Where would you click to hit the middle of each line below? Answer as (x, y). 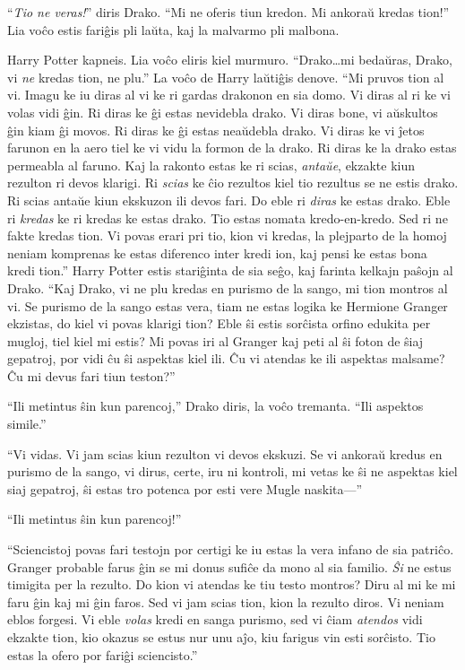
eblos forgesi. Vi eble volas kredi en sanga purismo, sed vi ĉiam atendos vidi (215, 619)
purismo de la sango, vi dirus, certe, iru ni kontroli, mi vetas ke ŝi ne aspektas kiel (232, 471)
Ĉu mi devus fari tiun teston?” (91, 375)
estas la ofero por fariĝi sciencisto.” (103, 654)
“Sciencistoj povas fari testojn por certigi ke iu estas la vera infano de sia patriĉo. (231, 549)
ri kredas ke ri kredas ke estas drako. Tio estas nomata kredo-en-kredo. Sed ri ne (228, 218)
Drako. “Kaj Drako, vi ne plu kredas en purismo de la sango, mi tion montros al (228, 287)
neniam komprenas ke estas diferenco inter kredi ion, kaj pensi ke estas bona (217, 252)
